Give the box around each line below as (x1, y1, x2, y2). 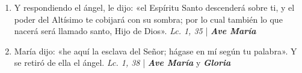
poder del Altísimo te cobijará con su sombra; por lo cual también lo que (14, 13, 283, 25)
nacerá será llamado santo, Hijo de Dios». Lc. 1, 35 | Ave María (14, 25, 256, 37)
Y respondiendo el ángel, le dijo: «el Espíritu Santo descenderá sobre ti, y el (14, 1, 295, 13)
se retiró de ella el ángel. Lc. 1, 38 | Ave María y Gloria (14, 56, 231, 69)
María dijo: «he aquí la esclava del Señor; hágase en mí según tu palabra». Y (14, 44, 297, 57)
